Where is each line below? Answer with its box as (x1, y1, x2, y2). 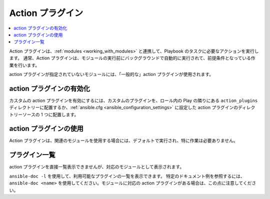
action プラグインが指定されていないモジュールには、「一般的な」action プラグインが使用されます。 (9, 71, 214, 77)
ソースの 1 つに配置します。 (22, 111, 79, 117)
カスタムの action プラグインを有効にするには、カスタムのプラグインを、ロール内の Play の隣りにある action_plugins (9, 97, 258, 103)
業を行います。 (9, 62, 40, 68)
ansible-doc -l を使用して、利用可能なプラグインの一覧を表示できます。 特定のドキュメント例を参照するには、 (9, 173, 245, 179)
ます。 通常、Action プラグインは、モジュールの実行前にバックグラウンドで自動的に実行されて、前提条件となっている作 (9, 55, 255, 61)
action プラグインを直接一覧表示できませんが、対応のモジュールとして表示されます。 (9, 164, 184, 170)
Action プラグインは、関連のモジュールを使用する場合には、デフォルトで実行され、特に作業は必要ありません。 (9, 137, 238, 143)
